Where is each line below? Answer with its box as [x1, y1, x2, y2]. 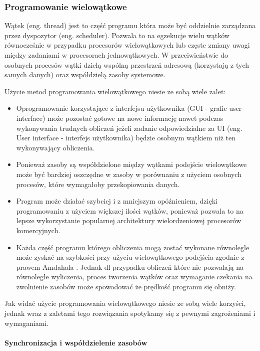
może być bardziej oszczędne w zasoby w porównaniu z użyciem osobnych [16, 168, 241, 179]
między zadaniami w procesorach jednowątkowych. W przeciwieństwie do [4, 50, 228, 60]
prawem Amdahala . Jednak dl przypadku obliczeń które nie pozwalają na [16, 261, 243, 272]
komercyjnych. [16, 225, 60, 235]
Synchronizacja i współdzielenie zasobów [4, 337, 147, 347]
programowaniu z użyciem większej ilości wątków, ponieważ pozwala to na [16, 205, 243, 216]
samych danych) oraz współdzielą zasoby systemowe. [4, 69, 165, 80]
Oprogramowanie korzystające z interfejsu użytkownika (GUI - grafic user [16, 103, 242, 113]
